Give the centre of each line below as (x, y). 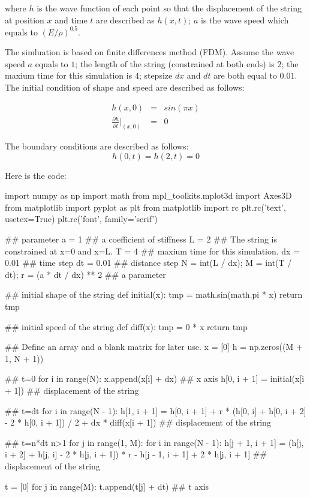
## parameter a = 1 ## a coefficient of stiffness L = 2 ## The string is (141, 239)
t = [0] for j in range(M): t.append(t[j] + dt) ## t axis (107, 486)
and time (71, 20)
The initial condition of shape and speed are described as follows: (125, 87)
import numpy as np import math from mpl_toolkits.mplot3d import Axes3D (148, 195)
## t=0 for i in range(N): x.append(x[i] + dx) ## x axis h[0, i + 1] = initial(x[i (155, 378)
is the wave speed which (245, 20)
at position (25, 20)
